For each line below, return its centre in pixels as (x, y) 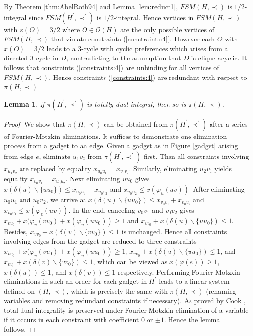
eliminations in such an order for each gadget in (75, 281)
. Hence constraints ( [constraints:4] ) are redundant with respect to (148, 77)
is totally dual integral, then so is (137, 104)
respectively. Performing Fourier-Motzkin (179, 271)
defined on (20, 291)
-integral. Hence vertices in (154, 17)
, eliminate (55, 156)
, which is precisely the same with (117, 291)
